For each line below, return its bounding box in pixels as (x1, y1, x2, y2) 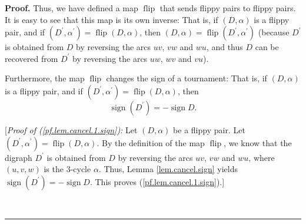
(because (258, 26, 290, 38)
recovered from (5, 52, 58, 64)
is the (44, 163, 64, 175)
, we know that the (224, 136, 292, 149)
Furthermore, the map (5, 72, 85, 84)
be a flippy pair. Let (173, 123, 245, 136)
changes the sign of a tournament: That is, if (106, 72, 267, 84)
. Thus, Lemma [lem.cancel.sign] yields (98, 163, 238, 175)
